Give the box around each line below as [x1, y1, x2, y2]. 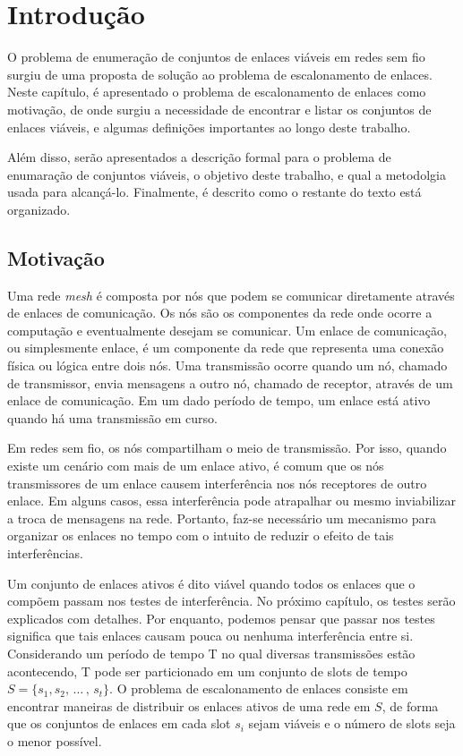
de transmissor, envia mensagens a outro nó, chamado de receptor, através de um [7, 373, 453, 392]
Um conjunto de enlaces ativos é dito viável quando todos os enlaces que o [7, 573, 416, 592]
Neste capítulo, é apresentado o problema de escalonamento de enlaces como [7, 82, 426, 101]
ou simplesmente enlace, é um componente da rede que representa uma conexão [7, 338, 444, 357]
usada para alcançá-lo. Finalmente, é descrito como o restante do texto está [7, 183, 422, 201]
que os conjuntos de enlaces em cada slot [7, 714, 231, 733]
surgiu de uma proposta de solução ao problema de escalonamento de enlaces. [7, 64, 433, 83]
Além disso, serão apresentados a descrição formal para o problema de [7, 148, 391, 166]
